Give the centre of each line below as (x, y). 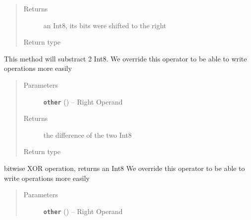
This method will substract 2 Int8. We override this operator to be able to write (125, 58)
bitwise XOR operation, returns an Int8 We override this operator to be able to (125, 168)
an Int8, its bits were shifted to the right (105, 25)
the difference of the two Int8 (87, 135)
